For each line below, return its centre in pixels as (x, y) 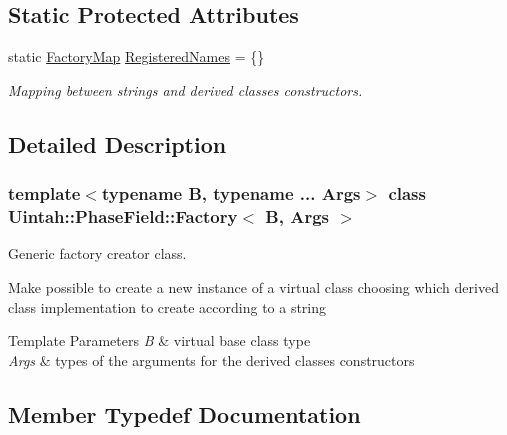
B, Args (297, 216)
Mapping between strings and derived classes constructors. (185, 89)
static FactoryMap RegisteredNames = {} (136, 56)
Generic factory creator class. (97, 253)
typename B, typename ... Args (231, 193)
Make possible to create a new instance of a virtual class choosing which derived (253, 286)
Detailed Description (117, 143)
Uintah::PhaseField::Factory (123, 216)
